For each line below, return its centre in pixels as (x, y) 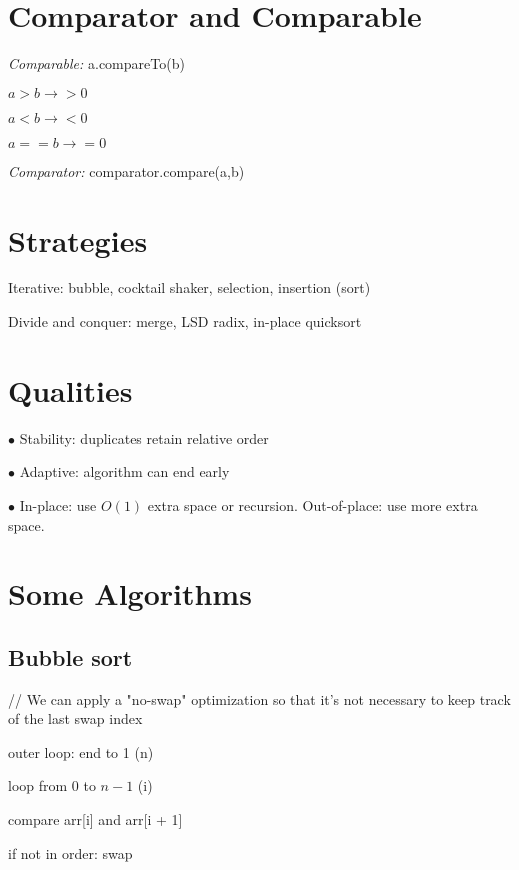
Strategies (78, 239)
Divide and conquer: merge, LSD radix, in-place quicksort (185, 321)
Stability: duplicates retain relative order (144, 437)
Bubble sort (70, 656)
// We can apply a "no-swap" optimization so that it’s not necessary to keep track (259, 698)
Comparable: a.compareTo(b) (96, 63)
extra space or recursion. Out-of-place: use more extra (312, 504)
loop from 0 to (52, 785)
